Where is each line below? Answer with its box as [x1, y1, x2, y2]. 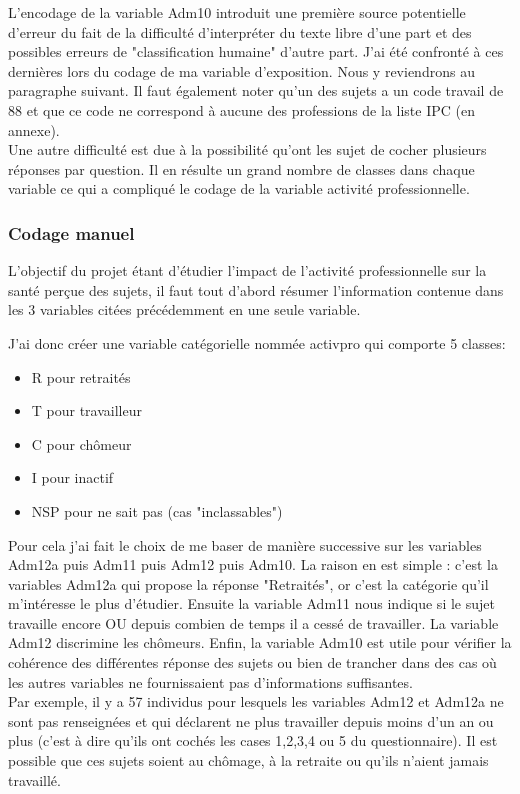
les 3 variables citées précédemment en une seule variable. [8, 299, 361, 320]
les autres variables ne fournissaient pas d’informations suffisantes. [8, 671, 413, 692]
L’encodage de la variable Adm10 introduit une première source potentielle [8, 2, 466, 22]
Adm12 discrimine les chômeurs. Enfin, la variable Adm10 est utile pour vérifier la [8, 632, 512, 653]
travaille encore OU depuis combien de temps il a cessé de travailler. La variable [8, 612, 499, 633]
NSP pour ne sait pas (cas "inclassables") [31, 500, 283, 521]
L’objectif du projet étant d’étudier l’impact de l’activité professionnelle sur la [8, 260, 487, 281]
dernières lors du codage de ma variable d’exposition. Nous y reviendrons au [8, 60, 475, 81]
